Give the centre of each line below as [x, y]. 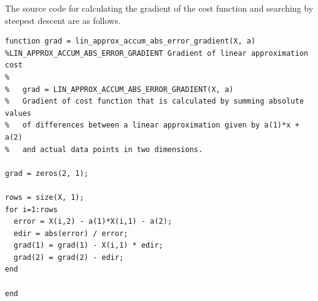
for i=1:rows [31, 209]
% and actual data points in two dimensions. [104, 149]
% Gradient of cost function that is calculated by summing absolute [154, 101]
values [18, 113]
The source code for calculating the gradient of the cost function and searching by [159, 8]
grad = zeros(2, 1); [47, 173]
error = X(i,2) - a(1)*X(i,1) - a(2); [93, 222]
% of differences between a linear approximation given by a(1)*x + [152, 125]
